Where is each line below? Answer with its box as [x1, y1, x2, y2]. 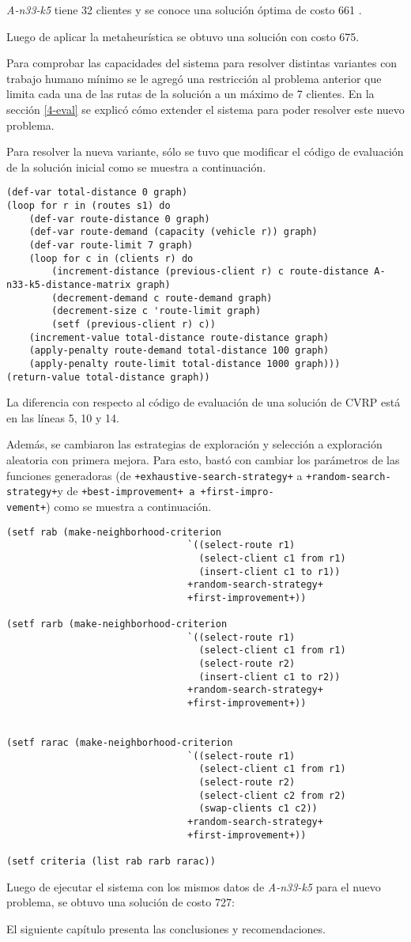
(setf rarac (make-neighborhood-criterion [6, 737, 233, 749]
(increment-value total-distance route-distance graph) [28, 331, 330, 343]
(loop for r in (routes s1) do [6, 200, 171, 211]
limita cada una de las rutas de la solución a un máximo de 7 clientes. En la [6, 85, 375, 102]
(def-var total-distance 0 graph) [6, 187, 188, 199]
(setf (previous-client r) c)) [51, 318, 216, 330]
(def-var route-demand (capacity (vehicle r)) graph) [28, 226, 318, 238]
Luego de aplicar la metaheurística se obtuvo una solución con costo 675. [6, 28, 360, 44]
